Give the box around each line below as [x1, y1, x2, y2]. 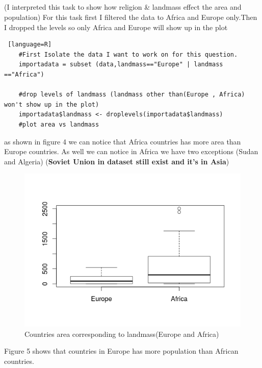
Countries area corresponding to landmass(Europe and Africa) [24, 328, 219, 339]
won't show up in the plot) [4, 101, 99, 108]
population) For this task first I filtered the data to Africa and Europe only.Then [4, 11, 257, 22]
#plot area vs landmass [18, 120, 99, 128]
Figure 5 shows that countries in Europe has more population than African [4, 346, 239, 356]
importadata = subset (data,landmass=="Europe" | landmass [18, 61, 223, 68]
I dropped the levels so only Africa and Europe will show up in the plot [4, 21, 228, 32]
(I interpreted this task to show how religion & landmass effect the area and [4, 2, 242, 12]
